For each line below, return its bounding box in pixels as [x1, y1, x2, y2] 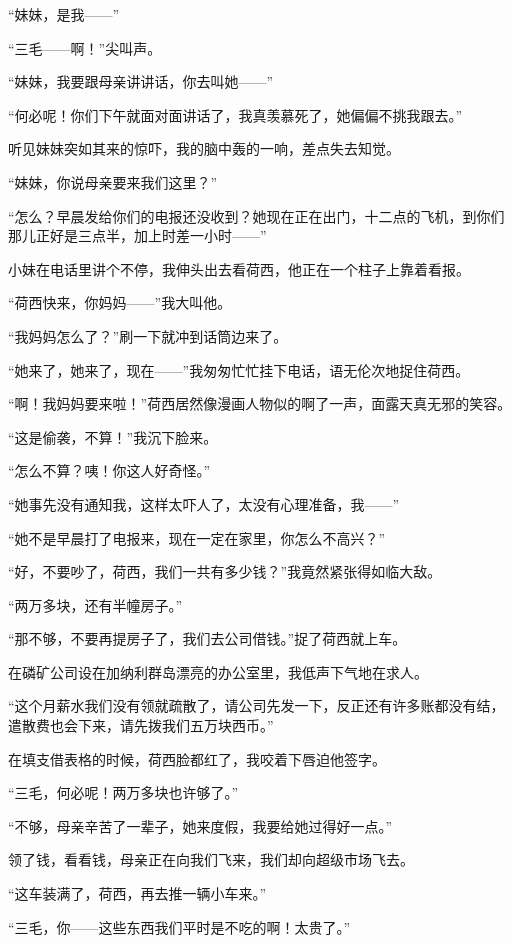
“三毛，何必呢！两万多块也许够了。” [8, 782, 239, 803]
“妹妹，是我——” [8, 4, 120, 24]
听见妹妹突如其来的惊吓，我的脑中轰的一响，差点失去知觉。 [8, 138, 400, 159]
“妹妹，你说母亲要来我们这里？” [8, 171, 218, 192]
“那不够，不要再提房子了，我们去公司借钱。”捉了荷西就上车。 [8, 628, 407, 649]
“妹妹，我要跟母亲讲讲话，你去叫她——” [8, 71, 274, 92]
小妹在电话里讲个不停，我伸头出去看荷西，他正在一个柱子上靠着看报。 [8, 258, 470, 279]
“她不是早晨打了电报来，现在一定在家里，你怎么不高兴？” [8, 527, 386, 548]
